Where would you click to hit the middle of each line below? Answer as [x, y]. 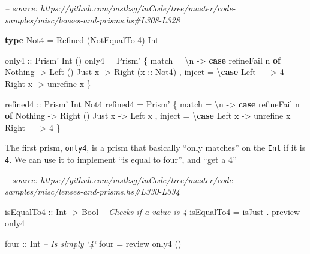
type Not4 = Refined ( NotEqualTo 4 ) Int [82, 40]
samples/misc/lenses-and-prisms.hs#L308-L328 [92, 20]
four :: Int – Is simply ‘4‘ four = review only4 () [93, 243]
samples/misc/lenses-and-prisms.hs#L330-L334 [92, 191]
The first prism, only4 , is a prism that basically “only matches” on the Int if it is [155, 147]
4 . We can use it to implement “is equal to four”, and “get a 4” [121, 159]
